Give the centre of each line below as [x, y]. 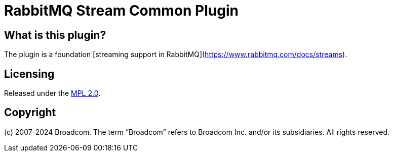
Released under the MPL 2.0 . [52, 93]
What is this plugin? [55, 35]
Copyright [30, 113]
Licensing [29, 74]
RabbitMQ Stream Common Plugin [121, 11]
